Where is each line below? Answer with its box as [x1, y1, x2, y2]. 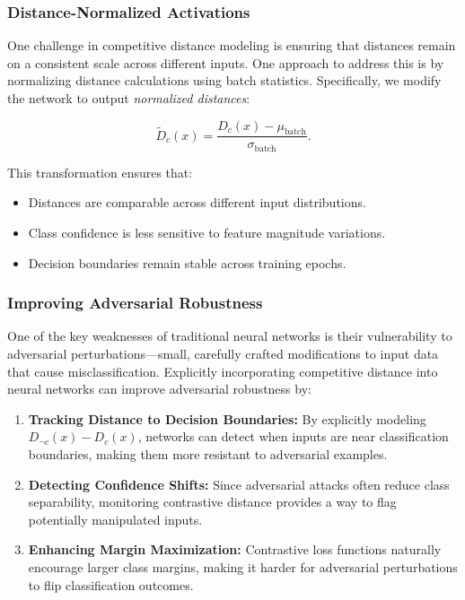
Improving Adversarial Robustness [7, 291, 263, 314]
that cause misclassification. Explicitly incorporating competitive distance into [7, 361, 438, 380]
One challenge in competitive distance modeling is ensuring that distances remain [7, 36, 456, 55]
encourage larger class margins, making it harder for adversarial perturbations [28, 558, 458, 576]
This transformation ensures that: [7, 162, 193, 181]
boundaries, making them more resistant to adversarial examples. [28, 445, 388, 464]
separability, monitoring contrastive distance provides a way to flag [28, 492, 397, 511]
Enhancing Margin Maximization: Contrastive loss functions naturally [28, 540, 442, 559]
